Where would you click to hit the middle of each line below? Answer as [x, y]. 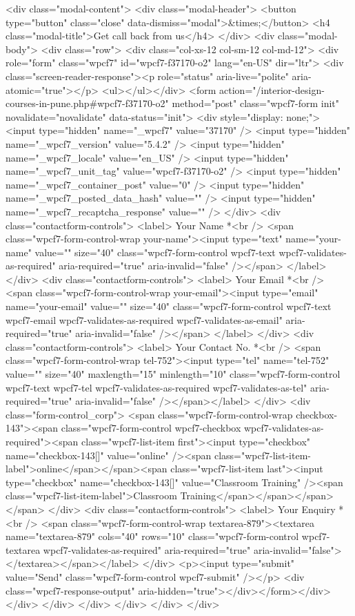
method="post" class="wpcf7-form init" [256, 103]
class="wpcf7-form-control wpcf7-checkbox [151, 428]
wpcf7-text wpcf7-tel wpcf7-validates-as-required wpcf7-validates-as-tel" [156, 387]
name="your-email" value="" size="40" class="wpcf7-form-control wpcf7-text [169, 306]
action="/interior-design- [272, 89]
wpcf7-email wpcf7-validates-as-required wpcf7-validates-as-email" [144, 319]
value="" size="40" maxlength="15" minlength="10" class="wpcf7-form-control [173, 374]
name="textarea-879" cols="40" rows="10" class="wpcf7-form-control [152, 536]
